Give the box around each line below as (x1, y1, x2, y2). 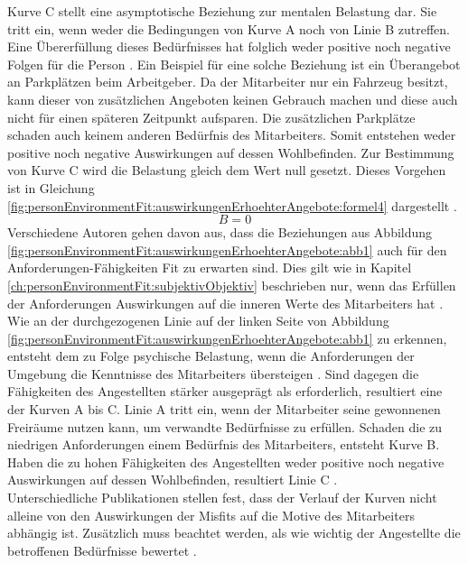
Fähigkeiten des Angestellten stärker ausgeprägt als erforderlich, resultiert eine (7, 382, 443, 401)
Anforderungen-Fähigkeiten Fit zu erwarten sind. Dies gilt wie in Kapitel (7, 258, 412, 277)
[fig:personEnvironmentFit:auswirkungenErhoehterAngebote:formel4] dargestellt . (7, 196, 457, 215)
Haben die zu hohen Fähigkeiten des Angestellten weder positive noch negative (7, 452, 445, 471)
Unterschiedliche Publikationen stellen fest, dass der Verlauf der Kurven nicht (7, 488, 437, 507)
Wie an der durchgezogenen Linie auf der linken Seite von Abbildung (7, 311, 389, 330)
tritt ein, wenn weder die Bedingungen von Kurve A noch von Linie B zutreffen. (7, 19, 450, 38)
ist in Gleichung (7, 178, 95, 197)
